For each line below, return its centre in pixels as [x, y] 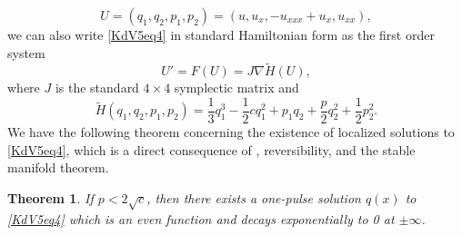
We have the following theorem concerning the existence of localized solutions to [231, 132]
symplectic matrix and [236, 88]
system [26, 52]
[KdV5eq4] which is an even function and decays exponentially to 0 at [201, 218]
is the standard [97, 88]
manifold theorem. [58, 167]
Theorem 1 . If [50, 197]
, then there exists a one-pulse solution [254, 197]
